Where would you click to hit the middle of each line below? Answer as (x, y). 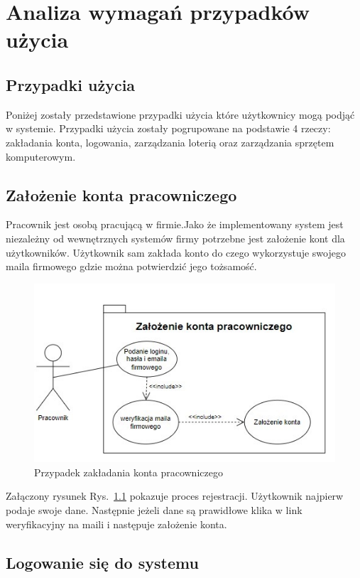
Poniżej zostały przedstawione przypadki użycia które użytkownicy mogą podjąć (180, 114)
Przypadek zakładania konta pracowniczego (129, 472)
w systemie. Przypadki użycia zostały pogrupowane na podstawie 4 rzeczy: (168, 128)
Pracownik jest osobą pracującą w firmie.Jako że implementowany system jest (175, 224)
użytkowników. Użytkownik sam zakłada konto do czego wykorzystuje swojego (176, 252)
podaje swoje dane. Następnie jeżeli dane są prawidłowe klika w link (154, 509)
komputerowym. (41, 156)
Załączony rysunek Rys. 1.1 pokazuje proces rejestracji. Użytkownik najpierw (175, 496)
